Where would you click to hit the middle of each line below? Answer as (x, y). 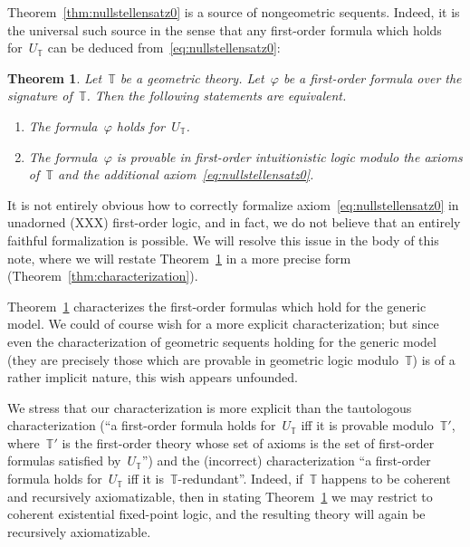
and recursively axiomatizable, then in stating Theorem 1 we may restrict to (220, 496)
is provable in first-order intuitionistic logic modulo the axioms (289, 156)
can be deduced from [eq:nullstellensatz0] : (164, 48)
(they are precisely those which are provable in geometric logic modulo (203, 359)
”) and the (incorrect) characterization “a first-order (286, 461)
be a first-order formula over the (372, 77)
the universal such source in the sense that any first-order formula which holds (225, 29)
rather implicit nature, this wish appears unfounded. (153, 377)
